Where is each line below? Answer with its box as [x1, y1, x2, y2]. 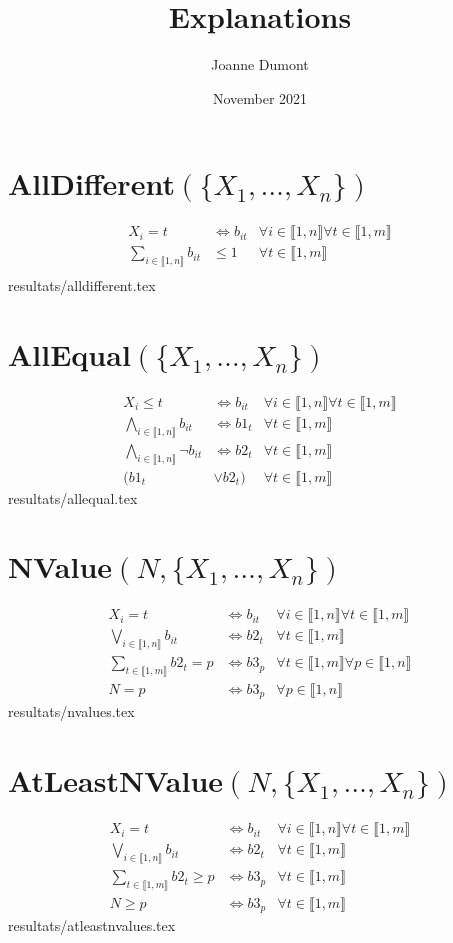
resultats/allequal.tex [8, 487, 138, 508]
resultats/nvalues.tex [8, 701, 135, 722]
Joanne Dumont [211, 54, 309, 75]
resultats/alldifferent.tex [8, 275, 156, 296]
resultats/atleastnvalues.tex [8, 915, 176, 936]
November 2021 [212, 87, 308, 108]
